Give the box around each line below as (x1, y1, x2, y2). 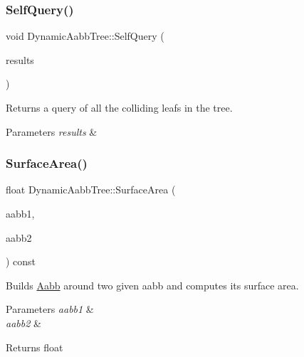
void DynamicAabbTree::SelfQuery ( (6, 28, 164, 43)
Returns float (6, 339, 63, 354)
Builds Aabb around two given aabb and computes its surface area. (6, 277, 299, 292)
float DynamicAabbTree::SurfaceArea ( (6, 182, 176, 197)
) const (6, 254, 36, 269)
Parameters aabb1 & (6, 302, 94, 316)
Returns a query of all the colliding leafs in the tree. (6, 100, 233, 114)
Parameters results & (6, 124, 98, 139)
